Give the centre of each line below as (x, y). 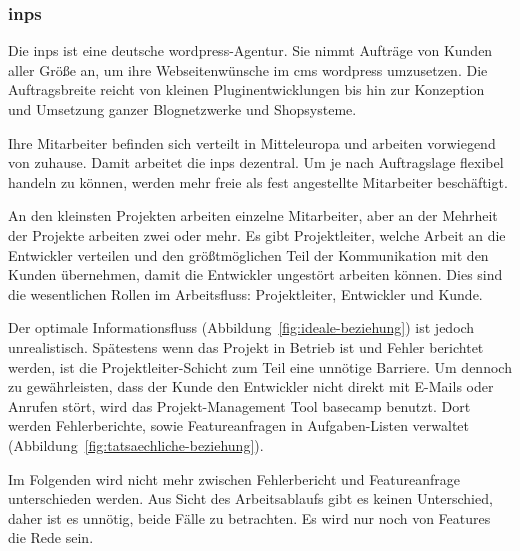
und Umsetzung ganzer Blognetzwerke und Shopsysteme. (182, 109)
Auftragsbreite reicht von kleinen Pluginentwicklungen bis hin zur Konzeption (246, 89)
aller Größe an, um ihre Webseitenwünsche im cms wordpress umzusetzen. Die (248, 69)
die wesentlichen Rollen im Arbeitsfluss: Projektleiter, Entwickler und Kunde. (245, 293)
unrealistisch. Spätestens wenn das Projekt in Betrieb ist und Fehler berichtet (246, 346)
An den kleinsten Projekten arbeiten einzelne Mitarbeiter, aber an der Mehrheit (253, 215)
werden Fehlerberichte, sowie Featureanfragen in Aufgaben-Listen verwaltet (239, 425)
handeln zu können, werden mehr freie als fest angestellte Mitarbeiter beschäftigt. (258, 181)
